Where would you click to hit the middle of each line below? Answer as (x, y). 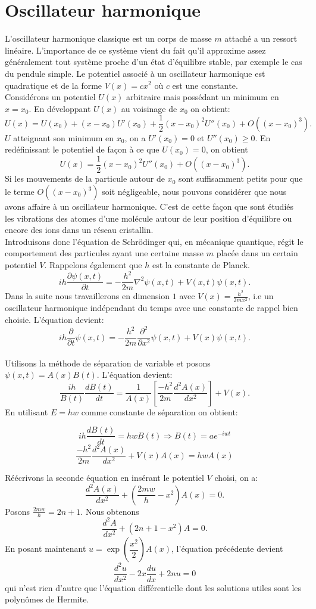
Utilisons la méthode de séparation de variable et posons (108, 363)
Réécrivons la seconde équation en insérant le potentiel (104, 478)
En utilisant (26, 411)
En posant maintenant (46, 549)
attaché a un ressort (261, 38)
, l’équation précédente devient (227, 549)
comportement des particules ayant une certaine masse (104, 253)
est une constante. (205, 85)
